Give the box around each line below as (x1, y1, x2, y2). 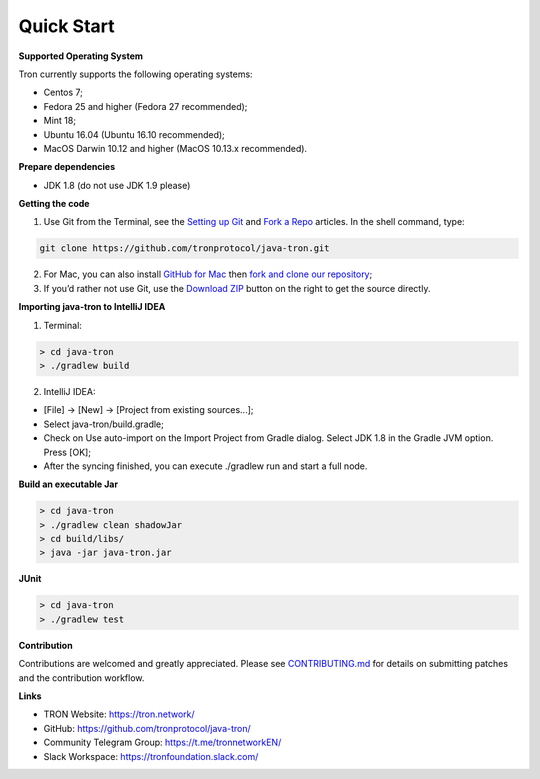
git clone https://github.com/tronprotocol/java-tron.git (39, 243, 330, 254)
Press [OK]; (43, 446, 92, 458)
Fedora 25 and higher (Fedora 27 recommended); (43, 100, 248, 112)
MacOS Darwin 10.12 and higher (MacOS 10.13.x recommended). (43, 142, 308, 154)
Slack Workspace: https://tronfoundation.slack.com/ (43, 750, 259, 762)
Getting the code (18, 198, 90, 210)
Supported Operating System (18, 50, 144, 62)
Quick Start (18, 15, 115, 37)
